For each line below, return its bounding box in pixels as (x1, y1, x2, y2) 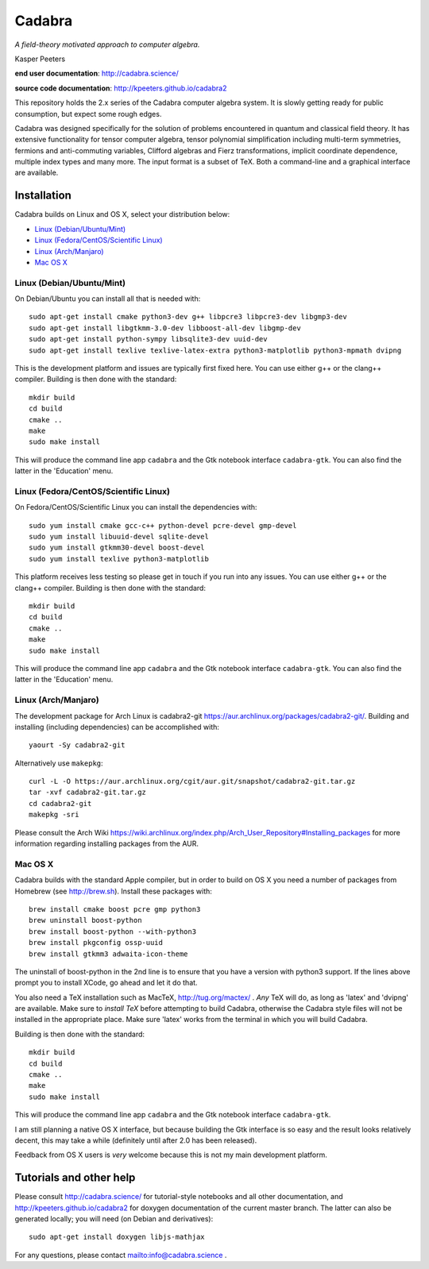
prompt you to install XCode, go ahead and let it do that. (14, 978, 198, 988)
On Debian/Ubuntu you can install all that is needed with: (14, 294, 201, 303)
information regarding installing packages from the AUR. (14, 839, 199, 849)
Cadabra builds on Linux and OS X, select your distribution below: (14, 210, 230, 219)
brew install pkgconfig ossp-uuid (29, 938, 163, 947)
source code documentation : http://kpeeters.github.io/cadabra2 (14, 83, 227, 93)
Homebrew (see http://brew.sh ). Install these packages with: (14, 886, 212, 896)
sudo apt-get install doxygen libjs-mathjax (29, 1232, 206, 1242)
